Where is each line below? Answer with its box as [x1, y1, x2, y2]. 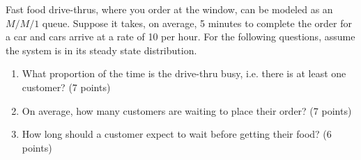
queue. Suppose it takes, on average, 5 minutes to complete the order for [42, 15, 352, 30]
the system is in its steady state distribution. [6, 42, 197, 57]
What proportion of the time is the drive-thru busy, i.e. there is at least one [22, 66, 346, 81]
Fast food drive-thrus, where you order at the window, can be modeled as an [6, 2, 333, 16]
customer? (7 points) [22, 79, 111, 94]
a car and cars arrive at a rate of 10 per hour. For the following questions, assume [6, 29, 355, 44]
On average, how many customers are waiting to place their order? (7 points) [22, 103, 352, 118]
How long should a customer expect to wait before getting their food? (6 [22, 127, 332, 141]
